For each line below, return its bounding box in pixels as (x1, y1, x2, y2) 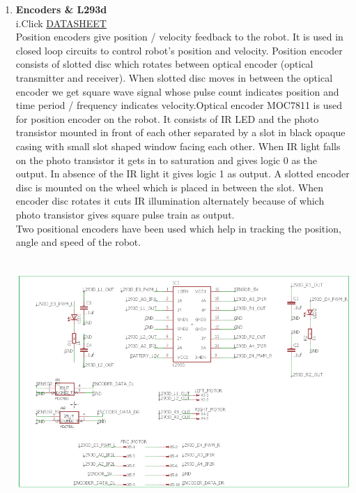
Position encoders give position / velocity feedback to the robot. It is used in (15, 29, 343, 44)
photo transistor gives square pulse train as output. (15, 207, 235, 221)
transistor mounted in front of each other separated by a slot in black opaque (15, 125, 346, 140)
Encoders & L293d (15, 2, 107, 16)
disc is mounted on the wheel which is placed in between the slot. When (15, 179, 324, 194)
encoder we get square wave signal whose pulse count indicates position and (15, 84, 339, 98)
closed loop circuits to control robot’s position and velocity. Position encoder (15, 43, 343, 57)
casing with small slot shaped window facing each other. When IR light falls (15, 138, 341, 153)
